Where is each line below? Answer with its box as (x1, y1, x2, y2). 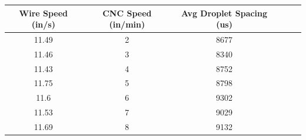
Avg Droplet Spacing (181, 6, 268, 19)
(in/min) (109, 18, 145, 30)
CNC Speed (102, 6, 152, 19)
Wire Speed (19, 6, 68, 19)
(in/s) (31, 18, 55, 30)
